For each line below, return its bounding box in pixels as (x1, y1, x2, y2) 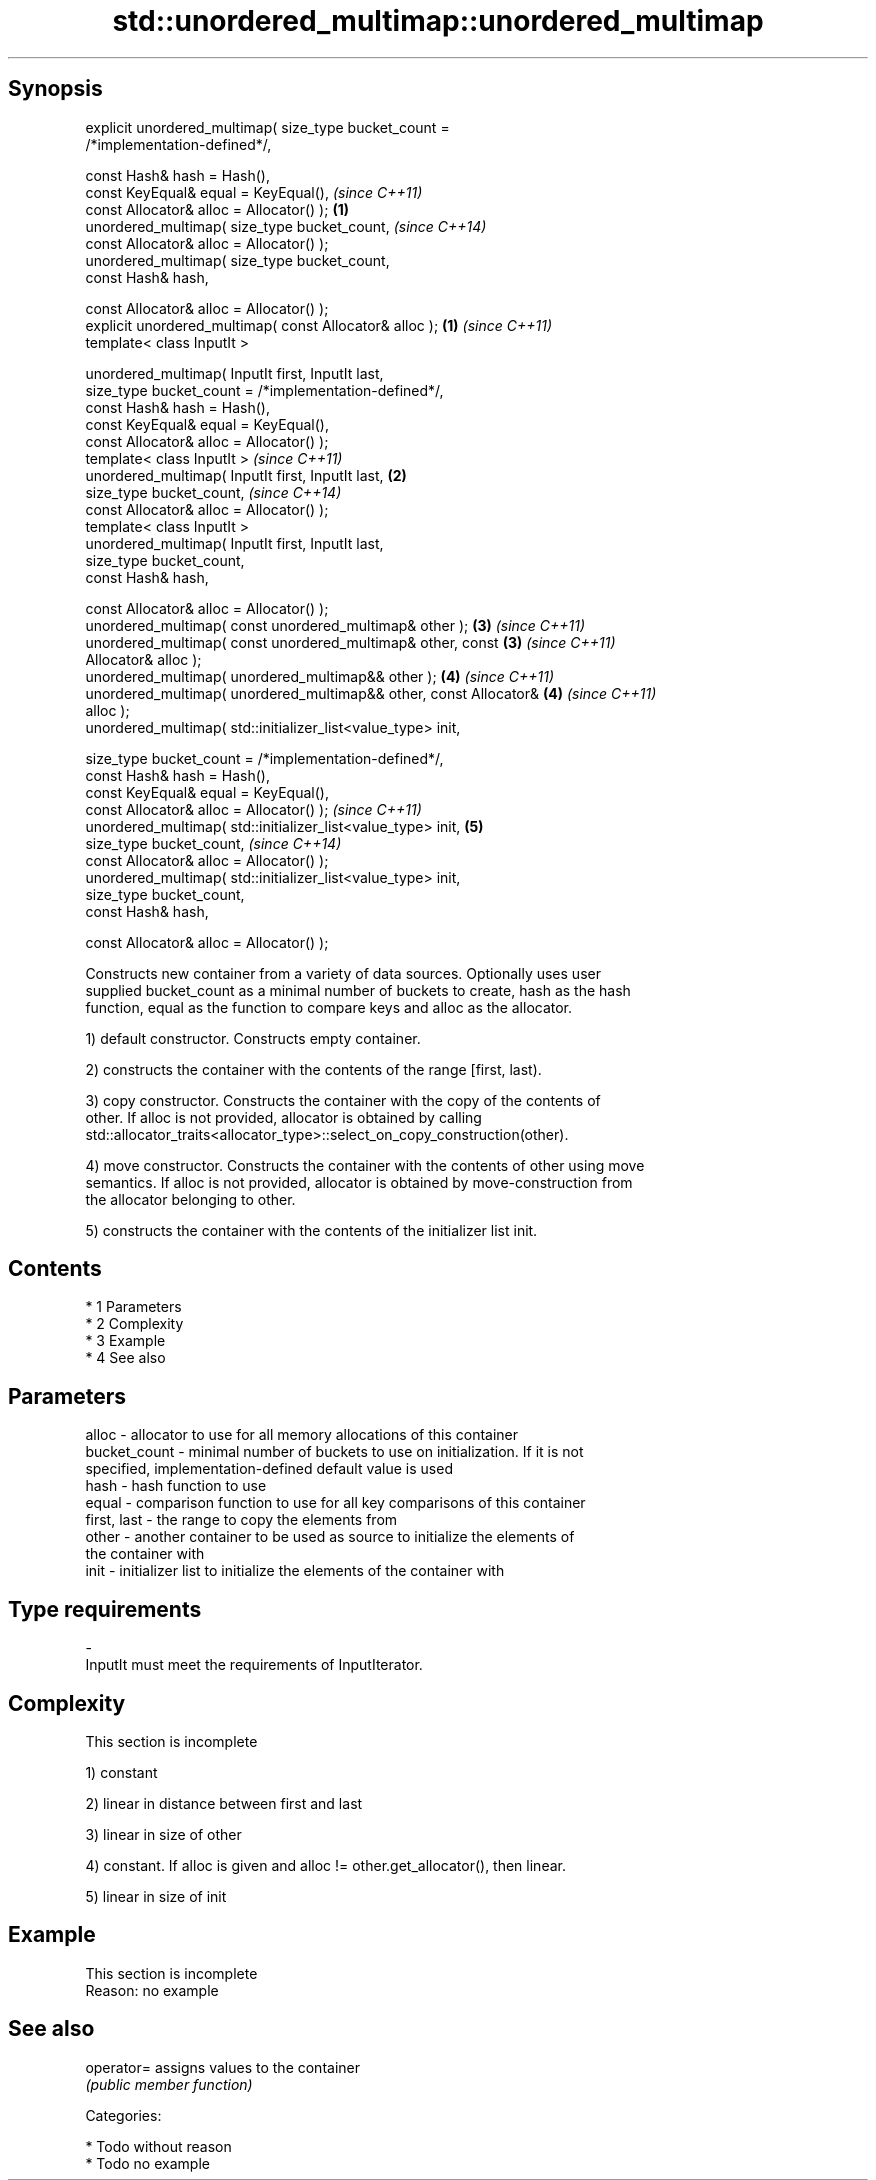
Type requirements (8, 1596, 202, 1622)
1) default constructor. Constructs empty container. (85, 1029, 421, 1047)
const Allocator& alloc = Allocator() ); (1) (85, 200, 349, 218)
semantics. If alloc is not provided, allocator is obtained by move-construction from (85, 1173, 633, 1191)
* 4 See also (85, 1349, 166, 1367)
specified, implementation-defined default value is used (85, 1460, 453, 1478)
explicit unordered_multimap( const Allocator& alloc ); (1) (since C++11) (85, 316, 553, 334)
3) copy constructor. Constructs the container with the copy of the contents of (85, 1091, 601, 1109)
